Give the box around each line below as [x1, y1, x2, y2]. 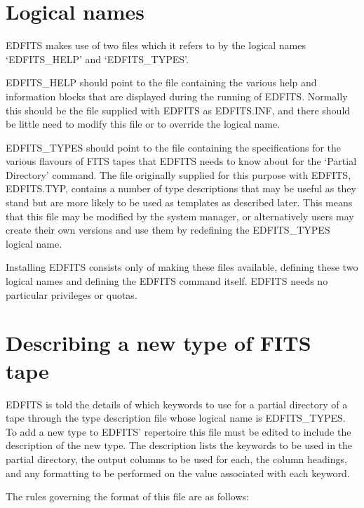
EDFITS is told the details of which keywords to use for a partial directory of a [6, 396, 348, 411]
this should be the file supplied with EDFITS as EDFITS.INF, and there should [6, 102, 351, 117]
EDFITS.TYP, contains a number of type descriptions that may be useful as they [6, 181, 356, 196]
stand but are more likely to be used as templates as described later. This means [6, 195, 353, 210]
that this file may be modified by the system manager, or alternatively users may [6, 208, 354, 223]
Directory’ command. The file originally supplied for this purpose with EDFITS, [6, 167, 351, 182]
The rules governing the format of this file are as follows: [6, 489, 249, 504]
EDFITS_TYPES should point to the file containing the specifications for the [6, 140, 342, 154]
